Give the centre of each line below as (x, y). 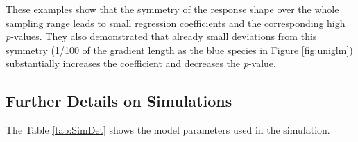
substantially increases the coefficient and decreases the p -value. (141, 63)
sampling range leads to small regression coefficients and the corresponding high (176, 23)
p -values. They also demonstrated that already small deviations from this (161, 36)
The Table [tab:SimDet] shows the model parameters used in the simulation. (168, 130)
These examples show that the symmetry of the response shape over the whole (172, 9)
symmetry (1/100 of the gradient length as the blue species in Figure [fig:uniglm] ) (179, 50)
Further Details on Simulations (119, 101)
